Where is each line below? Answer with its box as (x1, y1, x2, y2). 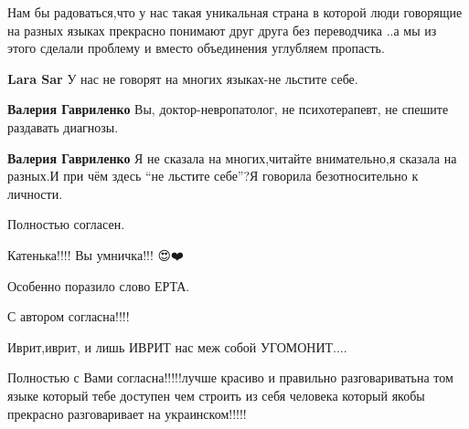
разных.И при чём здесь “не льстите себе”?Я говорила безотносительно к (7, 166, 419, 185)
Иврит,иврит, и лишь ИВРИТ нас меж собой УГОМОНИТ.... (7, 337, 347, 356)
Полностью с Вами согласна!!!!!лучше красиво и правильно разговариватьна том (7, 368, 453, 387)
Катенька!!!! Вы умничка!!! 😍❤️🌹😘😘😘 (7, 245, 198, 264)
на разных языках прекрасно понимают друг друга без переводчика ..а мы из (7, 20, 437, 39)
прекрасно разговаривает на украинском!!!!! (7, 403, 247, 423)
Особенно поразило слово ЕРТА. (7, 276, 190, 295)
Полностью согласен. (7, 214, 125, 234)
